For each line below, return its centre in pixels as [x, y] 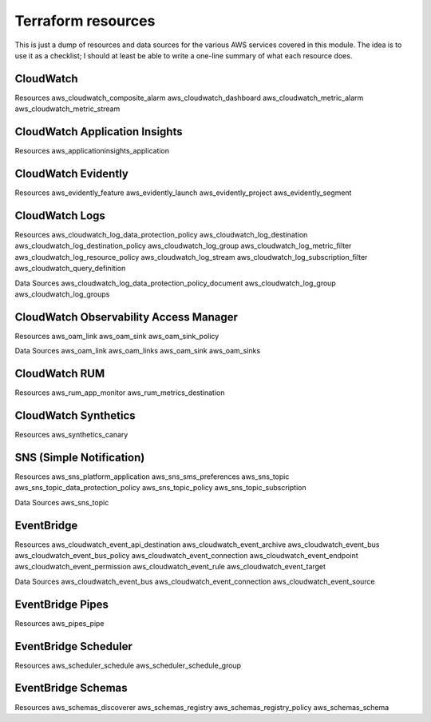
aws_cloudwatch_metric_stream [67, 109]
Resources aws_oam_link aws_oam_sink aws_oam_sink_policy [117, 336]
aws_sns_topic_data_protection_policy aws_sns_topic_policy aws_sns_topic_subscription [160, 488]
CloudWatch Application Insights [99, 132]
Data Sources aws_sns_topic [62, 502]
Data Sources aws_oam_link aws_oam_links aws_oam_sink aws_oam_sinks [138, 351]
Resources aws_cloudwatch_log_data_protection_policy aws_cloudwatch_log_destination [161, 234]
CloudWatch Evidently [72, 173]
